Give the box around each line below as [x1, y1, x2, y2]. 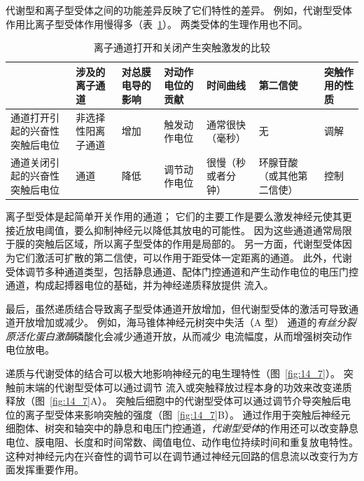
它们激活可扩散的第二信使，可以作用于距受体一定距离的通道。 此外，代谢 [15, 250, 352, 264]
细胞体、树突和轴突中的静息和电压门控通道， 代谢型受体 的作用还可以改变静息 [6, 421, 358, 435]
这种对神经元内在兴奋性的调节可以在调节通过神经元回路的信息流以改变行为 [6, 448, 349, 463]
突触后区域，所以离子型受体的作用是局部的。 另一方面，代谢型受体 [34, 236, 342, 251]
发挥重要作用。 [15, 462, 84, 477]
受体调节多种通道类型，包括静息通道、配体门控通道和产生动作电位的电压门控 [6, 264, 358, 278]
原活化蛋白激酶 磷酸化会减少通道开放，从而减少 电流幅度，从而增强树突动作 [6, 328, 352, 343]
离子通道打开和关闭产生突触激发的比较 [94, 40, 270, 55]
